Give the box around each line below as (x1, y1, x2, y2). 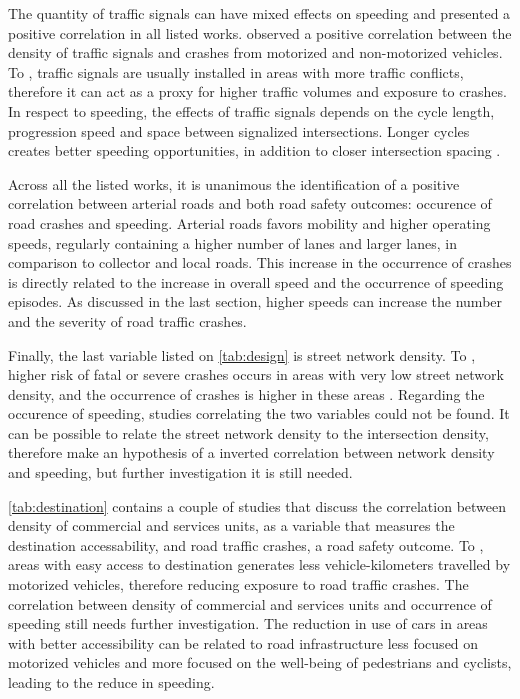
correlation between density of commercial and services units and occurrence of (8, 593, 492, 614)
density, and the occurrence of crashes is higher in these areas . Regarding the (8, 383, 485, 404)
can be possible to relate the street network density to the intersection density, (8, 422, 489, 443)
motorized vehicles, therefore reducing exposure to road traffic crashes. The (8, 574, 469, 595)
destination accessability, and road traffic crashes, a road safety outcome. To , (8, 534, 484, 555)
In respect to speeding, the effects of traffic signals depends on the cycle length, (8, 100, 495, 121)
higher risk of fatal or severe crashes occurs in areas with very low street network (8, 364, 504, 385)
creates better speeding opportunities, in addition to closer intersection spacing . (8, 140, 501, 161)
